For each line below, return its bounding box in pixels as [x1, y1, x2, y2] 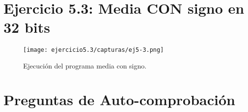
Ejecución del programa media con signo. [23, 60, 147, 70]
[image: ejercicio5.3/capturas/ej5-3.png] [23, 46, 164, 54]
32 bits [3, 17, 50, 37]
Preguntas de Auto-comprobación [3, 89, 235, 109]
